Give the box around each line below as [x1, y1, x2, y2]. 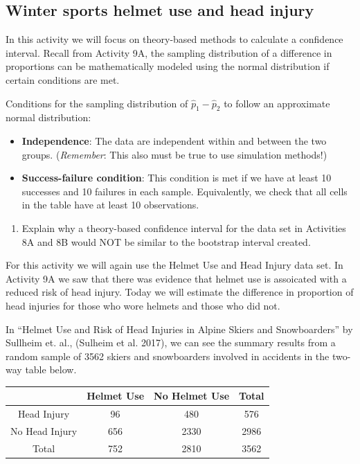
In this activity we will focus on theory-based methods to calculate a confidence [6, 32, 343, 46]
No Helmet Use [154, 389, 230, 403]
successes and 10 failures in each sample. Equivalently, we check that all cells [21, 184, 348, 198]
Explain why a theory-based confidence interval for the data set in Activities [21, 220, 346, 235]
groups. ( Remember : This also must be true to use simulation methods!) [21, 147, 327, 161]
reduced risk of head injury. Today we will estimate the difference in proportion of [6, 285, 354, 299]
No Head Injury [10, 424, 78, 438]
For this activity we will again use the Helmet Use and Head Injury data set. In [6, 258, 343, 272]
